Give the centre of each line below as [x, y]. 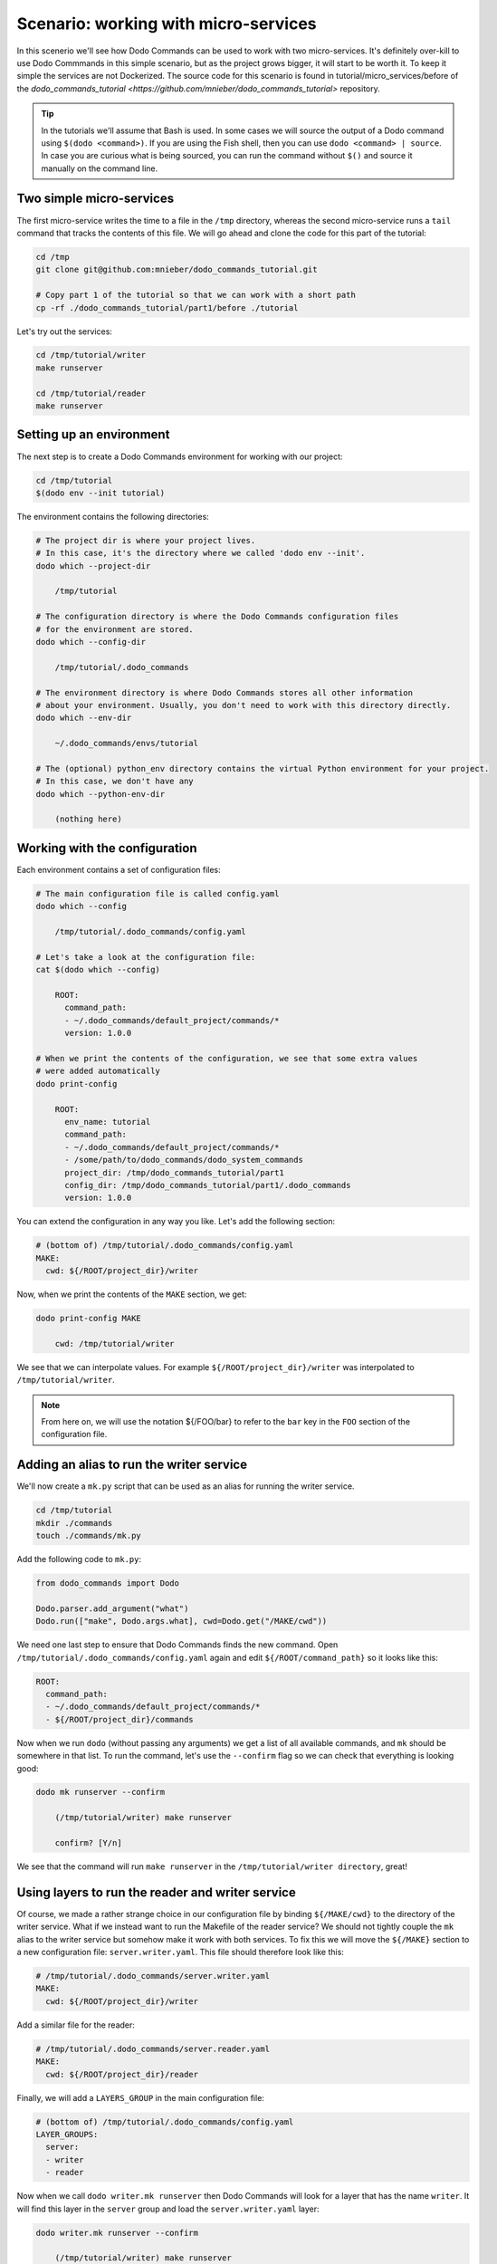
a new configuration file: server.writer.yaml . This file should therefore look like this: [180, 1952]
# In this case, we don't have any [115, 782]
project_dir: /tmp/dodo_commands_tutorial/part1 [174, 1172]
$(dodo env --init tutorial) [100, 493]
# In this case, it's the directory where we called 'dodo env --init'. [201, 553]
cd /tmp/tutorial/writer [91, 355]
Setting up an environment [93, 435]
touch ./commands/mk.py [89, 1536]
